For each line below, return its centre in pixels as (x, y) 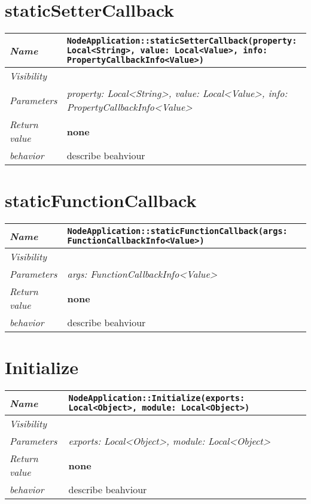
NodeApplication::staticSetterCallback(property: (182, 41)
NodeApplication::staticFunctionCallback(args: (177, 231)
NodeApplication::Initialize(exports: (157, 398)
